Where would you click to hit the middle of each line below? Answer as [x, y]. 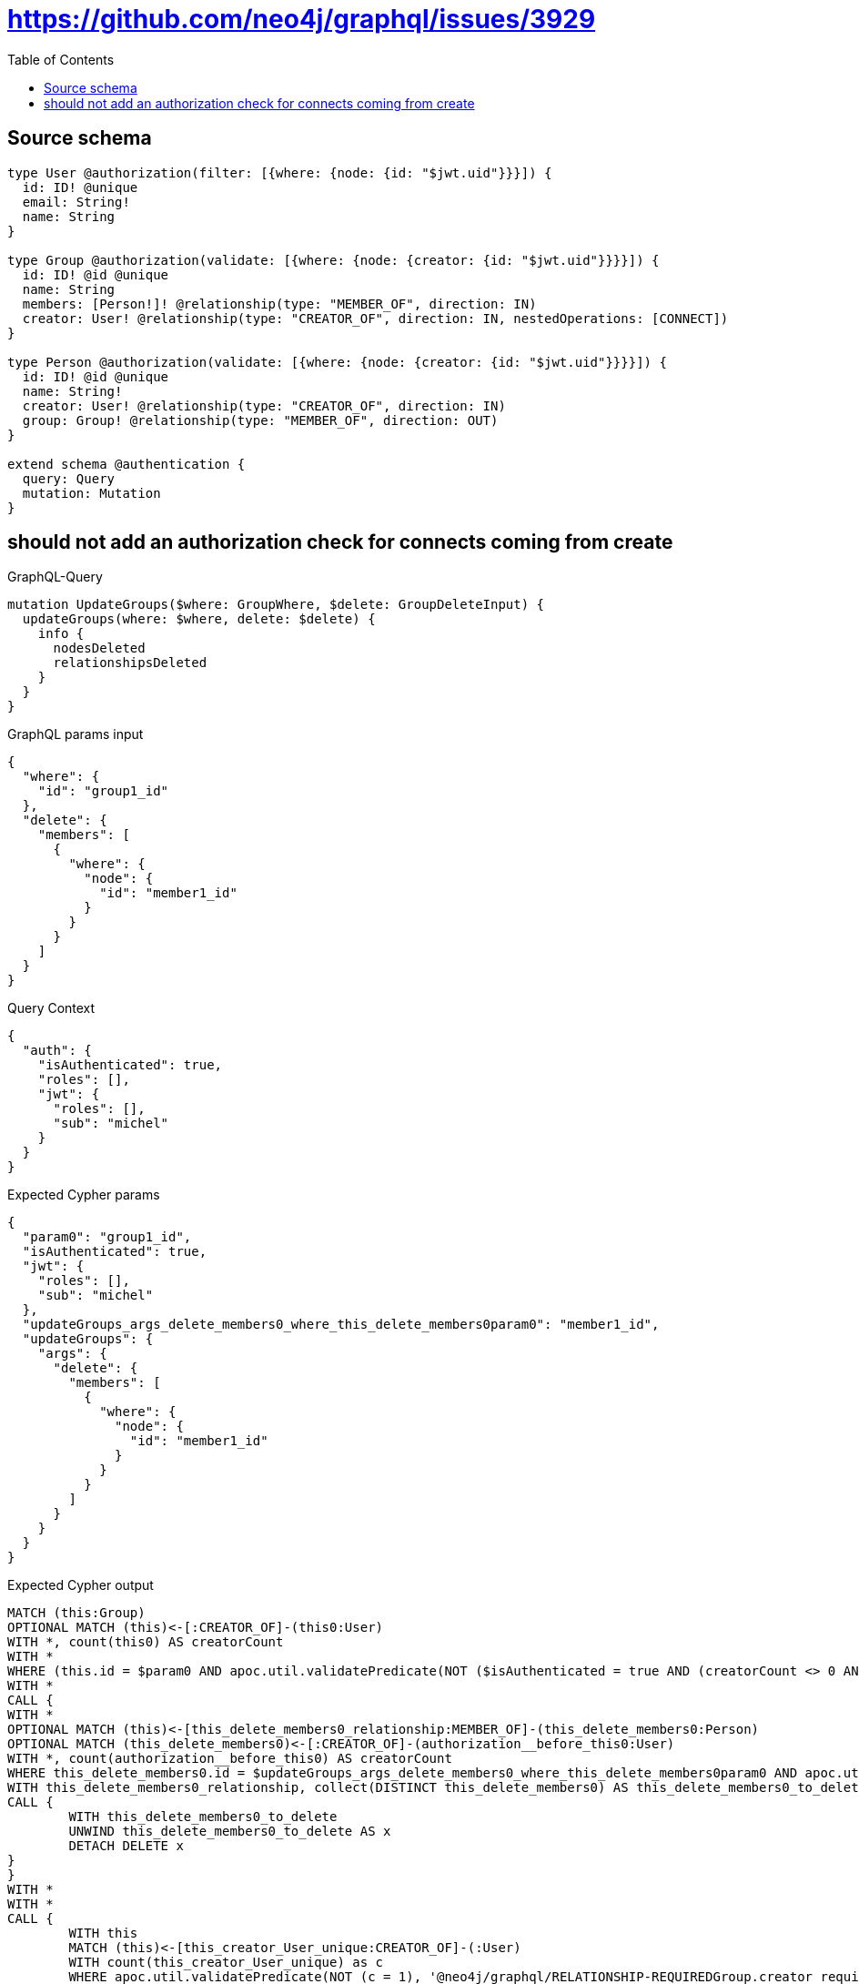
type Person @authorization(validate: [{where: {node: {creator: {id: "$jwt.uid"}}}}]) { [337, 362]
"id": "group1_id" [103, 791]
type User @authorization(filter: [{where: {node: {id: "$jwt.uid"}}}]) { [280, 172]
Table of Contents [61, 59]
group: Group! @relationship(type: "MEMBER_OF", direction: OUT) [260, 420]
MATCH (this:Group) [76, 1613]
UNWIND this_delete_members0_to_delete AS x [230, 1832]
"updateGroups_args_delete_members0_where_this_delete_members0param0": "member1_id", [341, 1325]
